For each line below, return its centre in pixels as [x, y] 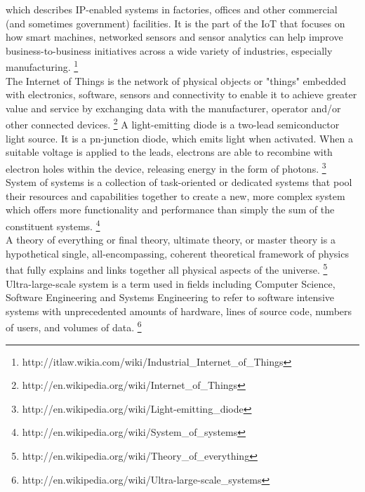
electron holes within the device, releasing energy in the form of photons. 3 [166, 167]
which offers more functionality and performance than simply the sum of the [170, 210]
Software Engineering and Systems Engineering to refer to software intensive [170, 297]
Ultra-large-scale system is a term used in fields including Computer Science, [171, 283]
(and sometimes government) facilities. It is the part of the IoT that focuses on [175, 23]
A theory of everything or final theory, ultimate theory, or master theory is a [171, 240]
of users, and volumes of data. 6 [74, 326]
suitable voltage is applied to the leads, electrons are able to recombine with [169, 152]
